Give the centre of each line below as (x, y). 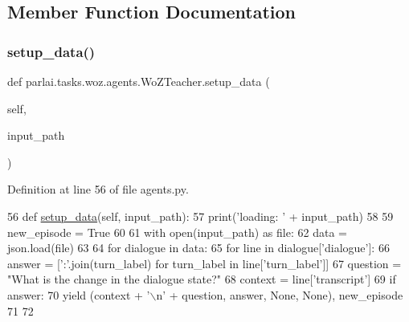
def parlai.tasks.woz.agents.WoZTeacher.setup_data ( (139, 81)
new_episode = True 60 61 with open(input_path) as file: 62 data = (177, 232)
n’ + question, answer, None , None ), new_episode (280, 294)
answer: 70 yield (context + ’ (79, 294)
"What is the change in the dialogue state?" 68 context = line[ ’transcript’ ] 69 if (202, 279)
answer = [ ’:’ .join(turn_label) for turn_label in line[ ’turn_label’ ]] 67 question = (204, 263)
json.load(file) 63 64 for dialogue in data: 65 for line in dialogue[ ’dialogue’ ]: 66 (198, 248)
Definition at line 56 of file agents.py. (98, 189)
